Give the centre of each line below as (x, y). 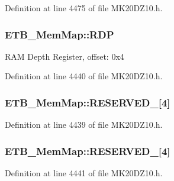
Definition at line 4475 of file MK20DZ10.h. (84, 8)
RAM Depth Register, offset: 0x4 (65, 56)
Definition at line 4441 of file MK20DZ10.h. (84, 173)
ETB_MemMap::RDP (59, 34)
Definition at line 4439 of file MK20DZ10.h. (84, 125)
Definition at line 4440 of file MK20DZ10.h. (84, 76)
